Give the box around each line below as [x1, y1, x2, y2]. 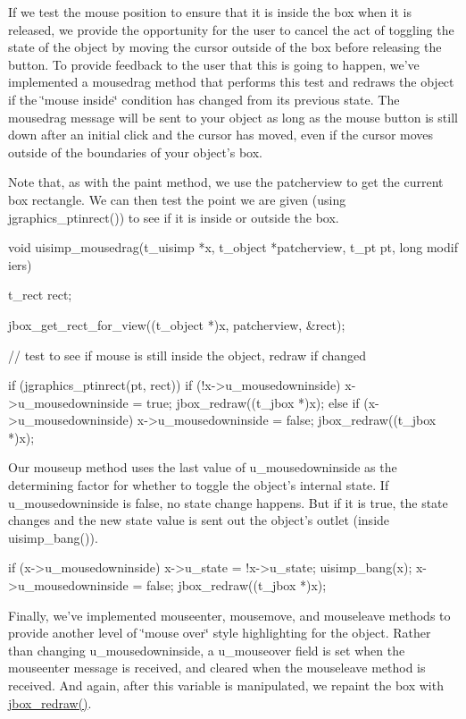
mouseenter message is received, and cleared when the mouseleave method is [8, 658, 426, 677]
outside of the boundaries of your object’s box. [8, 142, 263, 161]
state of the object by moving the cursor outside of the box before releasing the [8, 38, 442, 56]
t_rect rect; [8, 285, 72, 304]
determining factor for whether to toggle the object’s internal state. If [8, 476, 389, 495]
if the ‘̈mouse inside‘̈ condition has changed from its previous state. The [8, 89, 400, 108]
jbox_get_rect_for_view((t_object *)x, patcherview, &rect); [8, 315, 345, 334]
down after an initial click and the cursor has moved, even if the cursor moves [8, 125, 434, 144]
